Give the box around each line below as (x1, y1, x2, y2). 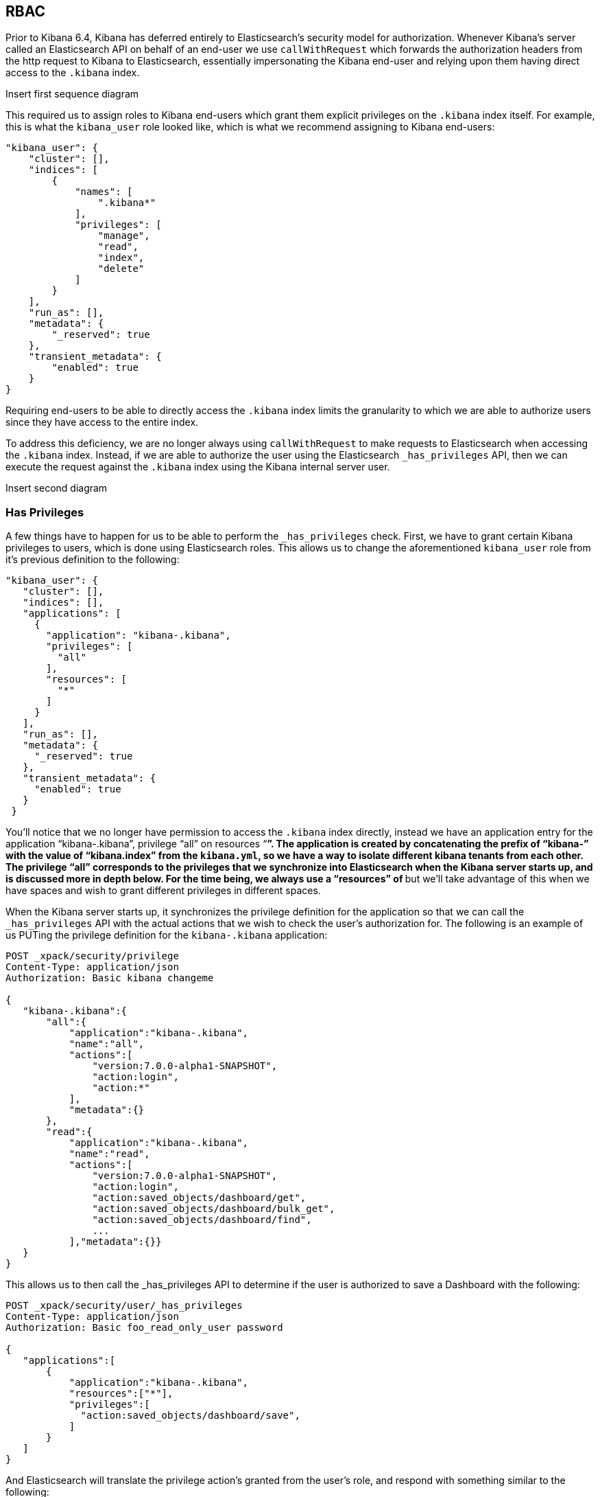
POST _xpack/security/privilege (5, 950, 179, 962)
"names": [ (75, 186, 133, 198)
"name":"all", (69, 1038, 145, 1050)
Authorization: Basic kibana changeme (5, 972, 214, 984)
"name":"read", (69, 1148, 150, 1160)
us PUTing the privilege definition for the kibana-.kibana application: (5, 929, 328, 941)
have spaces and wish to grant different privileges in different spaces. (5, 884, 321, 897)
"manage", (97, 230, 150, 242)
